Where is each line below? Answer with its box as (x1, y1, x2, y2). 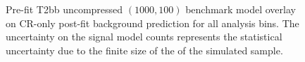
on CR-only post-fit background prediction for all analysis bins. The (6, 15, 299, 30)
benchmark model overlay (185, 2, 296, 17)
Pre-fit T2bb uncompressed (6, 2, 123, 17)
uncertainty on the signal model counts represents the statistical (6, 29, 282, 44)
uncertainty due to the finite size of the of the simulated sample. (6, 42, 283, 57)
